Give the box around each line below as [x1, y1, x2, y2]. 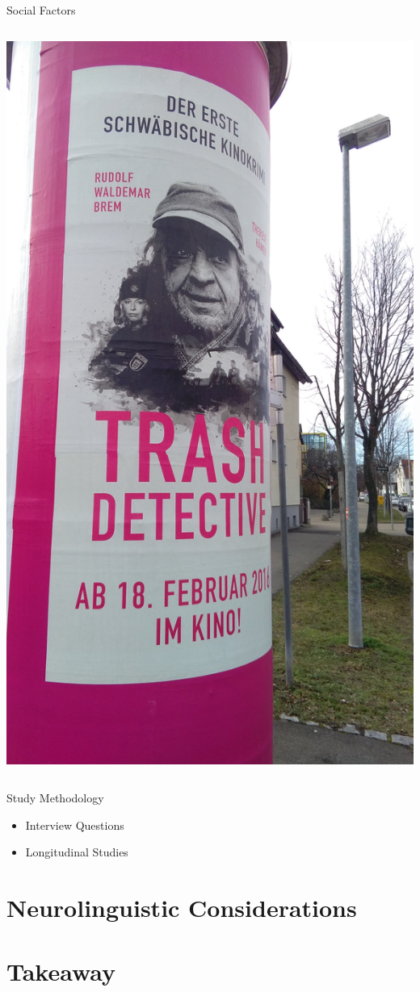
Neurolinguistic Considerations [6, 891, 357, 924]
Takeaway [6, 954, 116, 987]
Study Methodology [6, 789, 104, 806]
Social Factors [6, 2, 76, 18]
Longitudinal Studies [25, 843, 128, 860]
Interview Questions [25, 816, 124, 833]
